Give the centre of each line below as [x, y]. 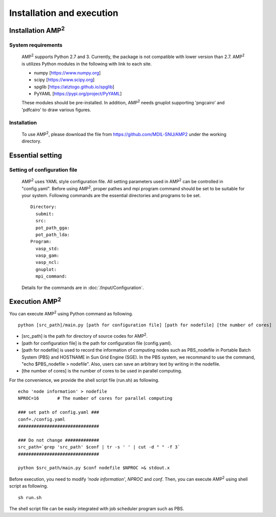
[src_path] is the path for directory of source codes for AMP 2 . [85, 336]
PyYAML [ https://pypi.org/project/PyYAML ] [78, 94]
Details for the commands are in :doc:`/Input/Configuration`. [83, 288]
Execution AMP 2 [35, 301]
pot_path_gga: [53, 228]
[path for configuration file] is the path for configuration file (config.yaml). [97, 343]
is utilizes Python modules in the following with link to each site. [87, 64]
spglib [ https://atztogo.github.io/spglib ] [74, 86]
